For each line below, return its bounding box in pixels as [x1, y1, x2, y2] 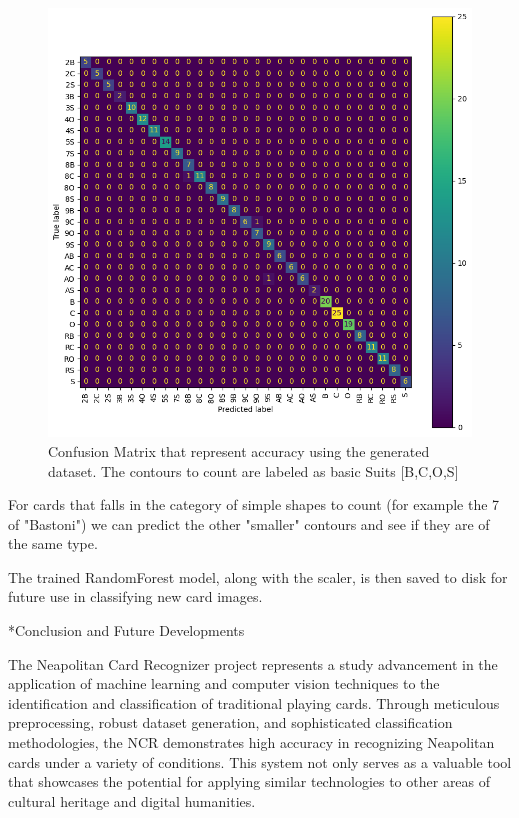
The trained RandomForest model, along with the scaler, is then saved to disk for [8, 566, 508, 587]
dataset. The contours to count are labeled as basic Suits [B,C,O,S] [48, 460, 459, 481]
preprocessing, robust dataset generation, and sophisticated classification [8, 712, 453, 733]
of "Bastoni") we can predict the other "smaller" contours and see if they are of [8, 513, 490, 534]
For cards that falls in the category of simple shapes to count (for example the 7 [8, 494, 500, 515]
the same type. [8, 533, 98, 554]
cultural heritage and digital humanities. [8, 790, 256, 811]
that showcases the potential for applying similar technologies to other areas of [8, 771, 491, 792]
